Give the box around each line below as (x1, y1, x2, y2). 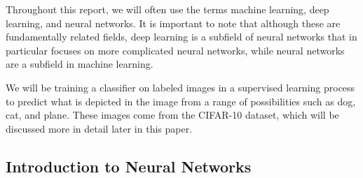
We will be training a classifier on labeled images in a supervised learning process (6, 80, 355, 94)
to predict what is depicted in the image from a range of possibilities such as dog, (6, 94, 356, 108)
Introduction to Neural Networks (6, 155, 252, 177)
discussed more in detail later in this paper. (6, 121, 193, 135)
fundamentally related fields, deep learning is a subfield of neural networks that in (6, 29, 357, 44)
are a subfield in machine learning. (6, 57, 153, 71)
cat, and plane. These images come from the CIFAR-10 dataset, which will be (6, 107, 339, 122)
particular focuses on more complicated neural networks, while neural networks (6, 43, 345, 57)
